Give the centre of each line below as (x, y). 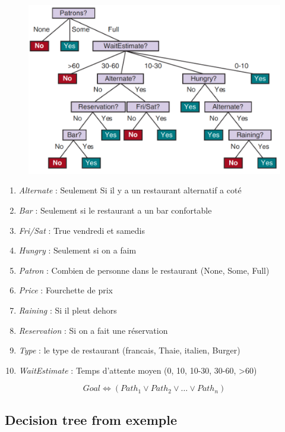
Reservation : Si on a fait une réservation (93, 330)
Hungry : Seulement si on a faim (77, 250)
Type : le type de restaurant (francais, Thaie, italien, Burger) (129, 350)
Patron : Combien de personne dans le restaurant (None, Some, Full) (144, 270)
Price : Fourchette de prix (66, 290)
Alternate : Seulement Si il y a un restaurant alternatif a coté (130, 190)
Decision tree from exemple (91, 419)
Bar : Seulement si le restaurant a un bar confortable (115, 210)
